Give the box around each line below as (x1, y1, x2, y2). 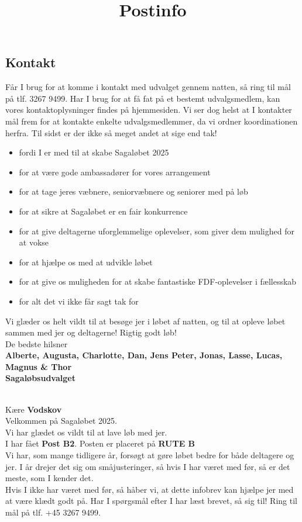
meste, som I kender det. (5, 472, 94, 484)
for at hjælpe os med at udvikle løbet (19, 255, 153, 268)
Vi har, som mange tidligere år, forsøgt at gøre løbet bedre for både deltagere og (5, 449, 294, 461)
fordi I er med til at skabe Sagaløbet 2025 (19, 146, 169, 158)
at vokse (19, 236, 49, 248)
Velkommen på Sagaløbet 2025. (5, 414, 117, 427)
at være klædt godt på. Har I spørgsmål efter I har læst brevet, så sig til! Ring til (5, 495, 297, 507)
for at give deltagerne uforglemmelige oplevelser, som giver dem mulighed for (19, 224, 294, 237)
